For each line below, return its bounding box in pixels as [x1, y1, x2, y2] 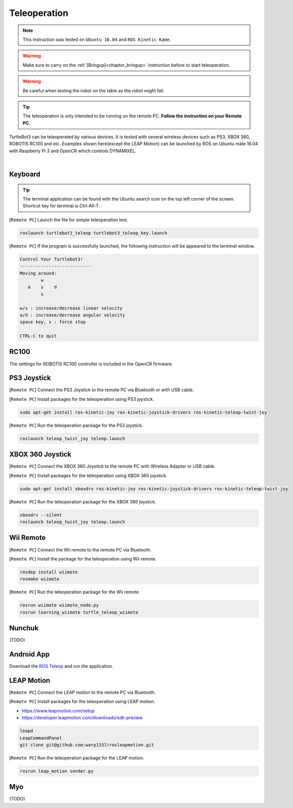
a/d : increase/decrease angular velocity [19, 312, 125, 318]
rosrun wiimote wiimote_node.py [19, 602, 99, 608]
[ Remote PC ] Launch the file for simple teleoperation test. [9, 217, 128, 223]
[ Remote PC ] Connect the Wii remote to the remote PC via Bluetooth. [9, 546, 152, 552]
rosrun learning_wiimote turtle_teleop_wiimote [19, 609, 138, 615]
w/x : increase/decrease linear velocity [19, 305, 123, 311]
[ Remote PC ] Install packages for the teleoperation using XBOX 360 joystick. [9, 472, 168, 479]
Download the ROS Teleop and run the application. [9, 663, 113, 669]
